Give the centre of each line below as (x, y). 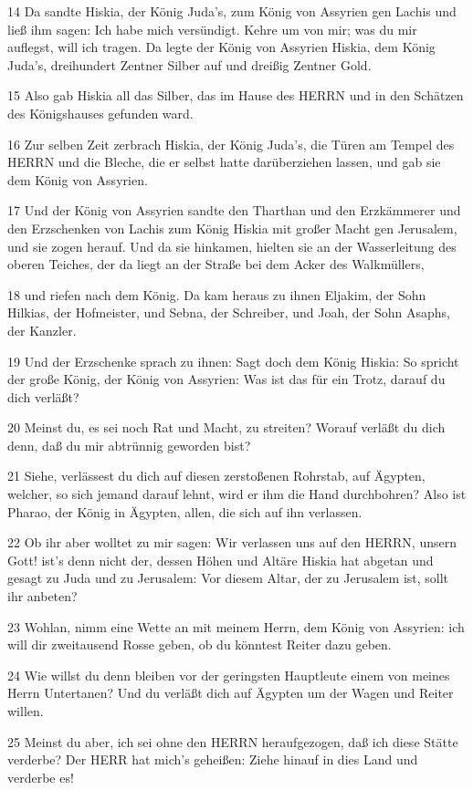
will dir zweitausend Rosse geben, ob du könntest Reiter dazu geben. (200, 644)
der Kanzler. (42, 330)
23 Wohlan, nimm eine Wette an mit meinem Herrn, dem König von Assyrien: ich (236, 626)
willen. (26, 711)
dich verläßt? (43, 396)
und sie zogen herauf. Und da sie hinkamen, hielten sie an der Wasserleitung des (232, 246)
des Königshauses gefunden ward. (100, 113)
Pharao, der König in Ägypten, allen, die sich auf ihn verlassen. (185, 511)
